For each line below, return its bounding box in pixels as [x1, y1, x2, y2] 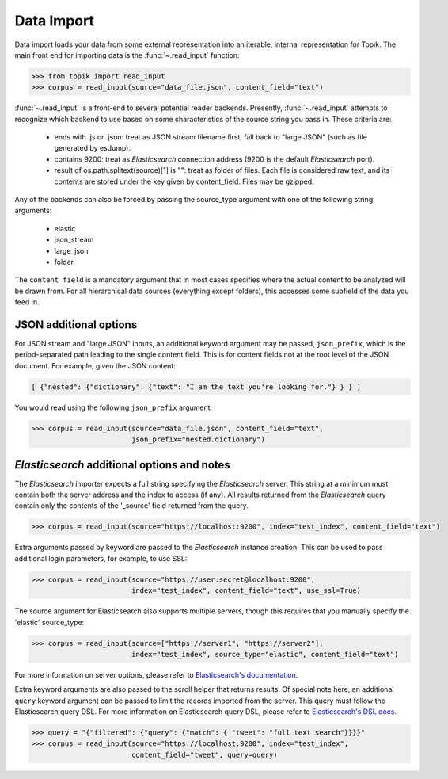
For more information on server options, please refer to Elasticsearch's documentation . [14, 670, 298, 679]
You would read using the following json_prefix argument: [14, 403, 213, 412]
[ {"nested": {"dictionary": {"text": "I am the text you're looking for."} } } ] [31, 382, 362, 391]
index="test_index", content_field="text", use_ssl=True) [131, 586, 362, 595]
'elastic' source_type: [14, 617, 85, 627]
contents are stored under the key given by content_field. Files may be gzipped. [54, 177, 314, 186]
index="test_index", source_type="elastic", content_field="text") [131, 650, 399, 659]
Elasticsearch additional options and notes [14, 458, 231, 472]
